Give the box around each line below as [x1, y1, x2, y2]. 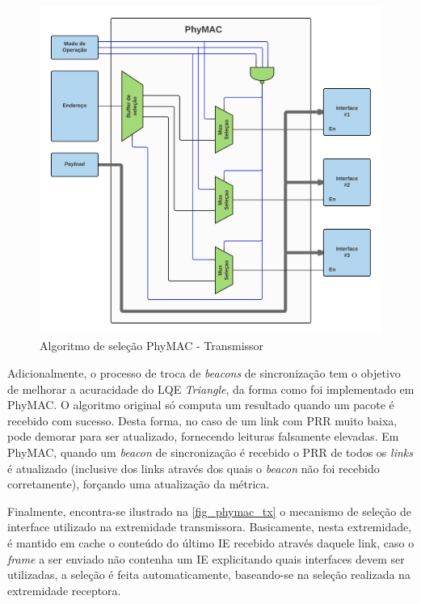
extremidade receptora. [7, 581, 121, 598]
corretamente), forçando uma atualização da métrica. [7, 475, 270, 492]
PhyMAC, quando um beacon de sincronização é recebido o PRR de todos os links [7, 443, 413, 460]
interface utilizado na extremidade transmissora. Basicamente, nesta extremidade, [7, 518, 412, 535]
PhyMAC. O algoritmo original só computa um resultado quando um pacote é [7, 396, 394, 413]
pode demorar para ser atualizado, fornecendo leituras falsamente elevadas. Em [7, 428, 399, 445]
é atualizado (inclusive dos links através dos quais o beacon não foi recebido [7, 459, 380, 476]
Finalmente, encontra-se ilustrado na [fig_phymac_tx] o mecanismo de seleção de [7, 502, 411, 519]
